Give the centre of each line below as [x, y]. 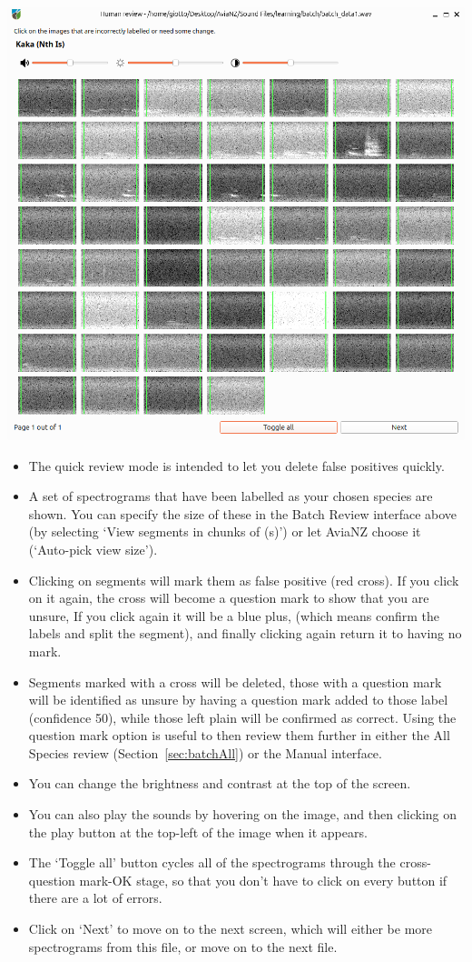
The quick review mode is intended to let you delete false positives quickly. [236, 465]
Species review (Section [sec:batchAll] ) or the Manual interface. [205, 752]
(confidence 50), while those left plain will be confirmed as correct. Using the [242, 717]
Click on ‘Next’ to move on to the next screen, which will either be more [231, 929]
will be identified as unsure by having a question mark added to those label [238, 700]
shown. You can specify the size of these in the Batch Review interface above [243, 513]
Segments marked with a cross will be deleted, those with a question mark [235, 681]
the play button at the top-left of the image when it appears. [198, 832]
